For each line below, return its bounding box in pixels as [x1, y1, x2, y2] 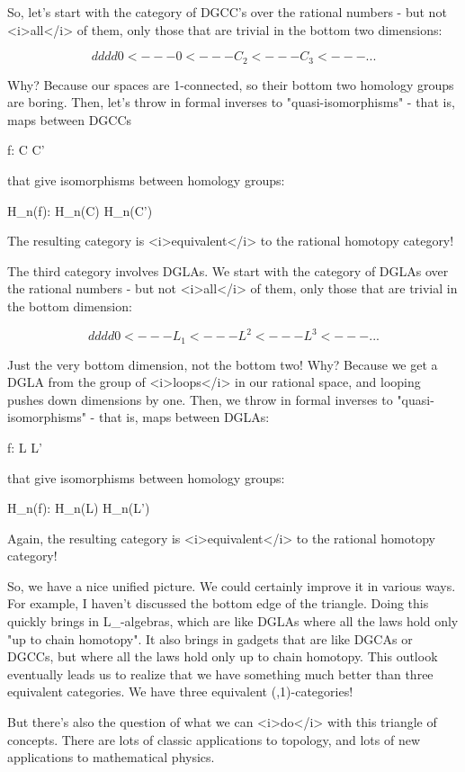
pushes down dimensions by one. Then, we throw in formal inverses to [7, 390, 393, 408]
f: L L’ [7, 437, 42, 456]
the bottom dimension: [7, 296, 132, 315]
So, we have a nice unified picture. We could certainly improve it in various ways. [7, 576, 456, 595]
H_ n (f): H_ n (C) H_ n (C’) [7, 201, 153, 220]
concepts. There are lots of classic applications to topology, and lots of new [7, 730, 421, 749]
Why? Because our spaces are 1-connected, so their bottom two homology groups [7, 75, 454, 94]
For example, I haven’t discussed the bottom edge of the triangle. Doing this [7, 594, 429, 613]
